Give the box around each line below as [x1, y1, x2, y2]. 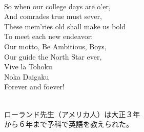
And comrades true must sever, [4, 11, 102, 22]
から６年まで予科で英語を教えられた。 [4, 119, 133, 129]
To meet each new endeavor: [4, 31, 93, 42]
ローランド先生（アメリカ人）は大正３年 [4, 108, 140, 119]
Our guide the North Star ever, [4, 51, 102, 62]
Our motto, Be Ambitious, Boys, [4, 41, 107, 51]
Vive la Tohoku [4, 61, 52, 72]
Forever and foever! [4, 81, 65, 92]
